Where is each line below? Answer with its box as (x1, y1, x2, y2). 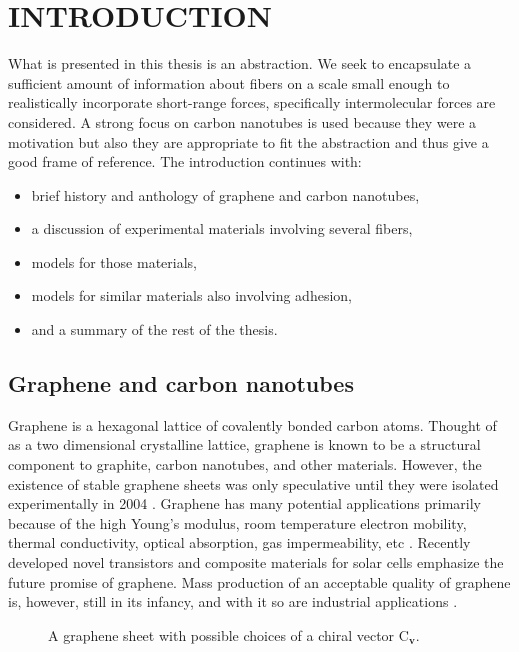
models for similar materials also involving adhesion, (31, 285, 352, 306)
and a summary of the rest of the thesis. (31, 319, 278, 340)
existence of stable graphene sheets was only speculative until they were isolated (8, 473, 499, 494)
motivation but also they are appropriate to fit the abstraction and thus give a (8, 131, 489, 152)
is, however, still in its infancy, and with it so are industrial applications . (8, 591, 458, 612)
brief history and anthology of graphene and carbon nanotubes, (31, 184, 420, 205)
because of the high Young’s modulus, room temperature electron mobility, (8, 512, 467, 533)
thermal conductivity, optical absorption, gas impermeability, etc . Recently (8, 532, 471, 553)
